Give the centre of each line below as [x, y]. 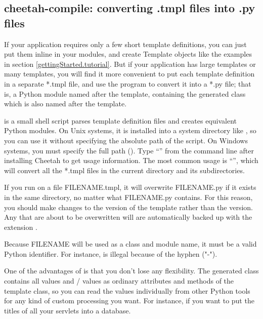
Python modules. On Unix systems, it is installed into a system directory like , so [130, 130]
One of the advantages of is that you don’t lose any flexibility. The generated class [131, 271]
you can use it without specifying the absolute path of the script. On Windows [126, 140]
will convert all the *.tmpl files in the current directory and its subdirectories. [124, 170]
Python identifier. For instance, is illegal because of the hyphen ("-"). [111, 253]
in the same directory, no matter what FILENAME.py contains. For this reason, [128, 197]
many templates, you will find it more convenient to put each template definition [129, 74]
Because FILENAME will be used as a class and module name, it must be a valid [130, 244]
